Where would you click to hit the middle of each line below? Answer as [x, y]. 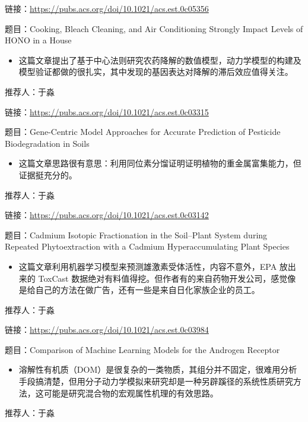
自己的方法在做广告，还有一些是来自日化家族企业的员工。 [147, 290]
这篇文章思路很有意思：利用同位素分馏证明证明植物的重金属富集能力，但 [160, 163]
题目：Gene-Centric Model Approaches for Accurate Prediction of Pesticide [143, 132]
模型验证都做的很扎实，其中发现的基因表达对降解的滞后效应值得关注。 [156, 72]
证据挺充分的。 [48, 174]
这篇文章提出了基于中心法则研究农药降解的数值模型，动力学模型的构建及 [160, 60]
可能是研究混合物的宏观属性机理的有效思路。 [131, 393]
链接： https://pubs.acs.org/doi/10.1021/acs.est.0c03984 [107, 330]
